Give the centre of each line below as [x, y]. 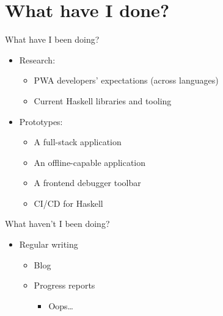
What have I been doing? [52, 39]
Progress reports [64, 285]
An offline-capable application [90, 162]
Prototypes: [41, 121]
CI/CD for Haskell [68, 203]
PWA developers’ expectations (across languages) [126, 80]
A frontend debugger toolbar [87, 183]
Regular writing [49, 244]
